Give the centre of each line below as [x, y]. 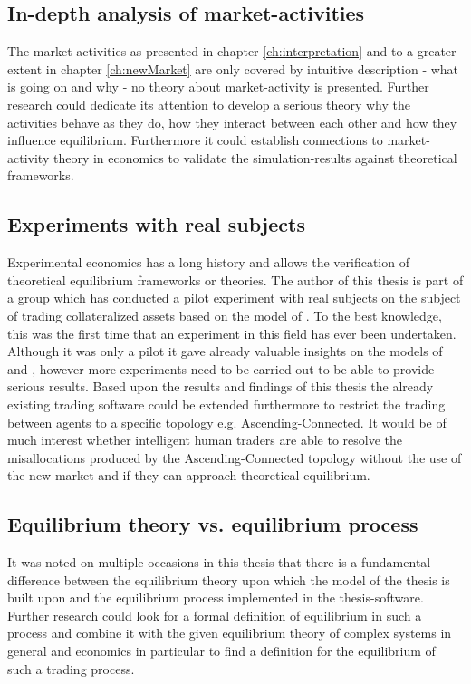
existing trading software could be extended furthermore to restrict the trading [226, 404]
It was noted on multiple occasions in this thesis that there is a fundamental [219, 562]
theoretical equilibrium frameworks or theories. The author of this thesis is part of [235, 279]
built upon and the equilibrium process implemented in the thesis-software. [216, 597]
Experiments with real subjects [156, 224]
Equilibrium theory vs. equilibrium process [213, 524]
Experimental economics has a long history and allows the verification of [208, 262]
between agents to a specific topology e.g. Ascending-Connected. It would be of [227, 422]
